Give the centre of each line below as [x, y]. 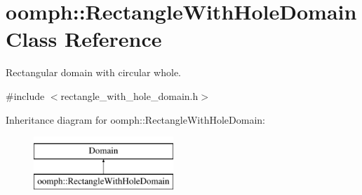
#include [25, 95]
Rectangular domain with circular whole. [93, 72]
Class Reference [84, 39]
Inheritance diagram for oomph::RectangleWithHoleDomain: [135, 119]
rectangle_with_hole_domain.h [129, 95]
